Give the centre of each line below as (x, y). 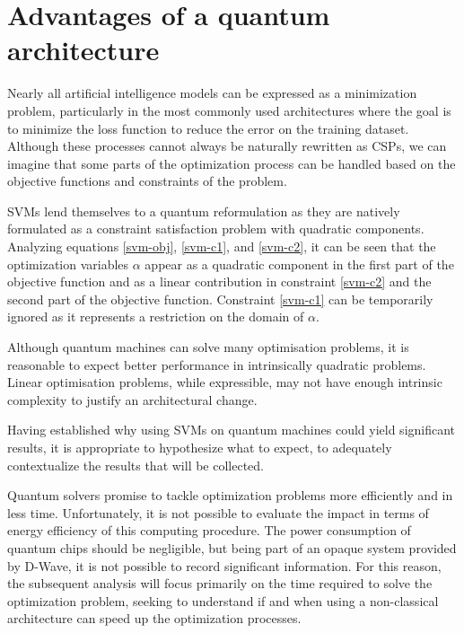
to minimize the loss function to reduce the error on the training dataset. (208, 128)
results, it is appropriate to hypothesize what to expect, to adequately (200, 447)
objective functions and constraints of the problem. (147, 181)
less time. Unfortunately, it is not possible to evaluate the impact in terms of (218, 512)
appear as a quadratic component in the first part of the (299, 264)
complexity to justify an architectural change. (132, 399)
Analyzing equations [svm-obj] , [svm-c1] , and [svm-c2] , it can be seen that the (222, 246)
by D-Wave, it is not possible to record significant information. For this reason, (224, 565)
